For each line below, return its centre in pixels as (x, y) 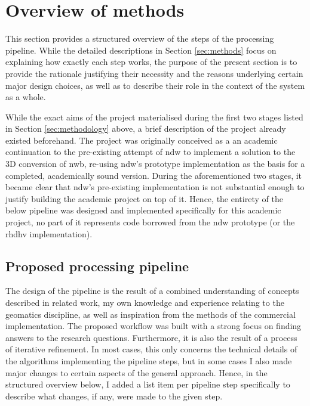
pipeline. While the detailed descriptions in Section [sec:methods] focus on (141, 50)
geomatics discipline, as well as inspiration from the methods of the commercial (151, 314)
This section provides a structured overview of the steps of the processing (140, 38)
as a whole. (26, 97)
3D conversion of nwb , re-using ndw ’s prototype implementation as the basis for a (155, 164)
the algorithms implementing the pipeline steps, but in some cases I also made (149, 360)
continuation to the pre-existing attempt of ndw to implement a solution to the (151, 152)
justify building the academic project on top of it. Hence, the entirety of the (144, 198)
